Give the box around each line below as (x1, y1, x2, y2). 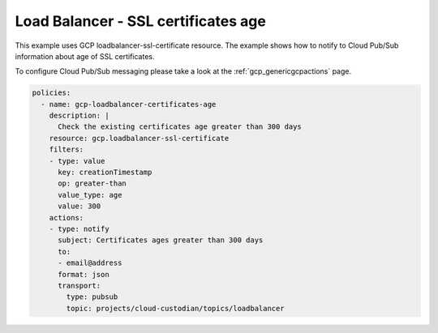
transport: (58, 280, 101, 290)
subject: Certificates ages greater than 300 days (58, 236, 264, 245)
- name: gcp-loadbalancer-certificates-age (41, 100, 217, 109)
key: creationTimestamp (58, 168, 152, 177)
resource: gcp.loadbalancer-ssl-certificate (49, 134, 230, 143)
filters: (49, 145, 84, 154)
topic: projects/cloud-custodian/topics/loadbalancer (66, 304, 285, 313)
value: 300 (58, 202, 101, 211)
